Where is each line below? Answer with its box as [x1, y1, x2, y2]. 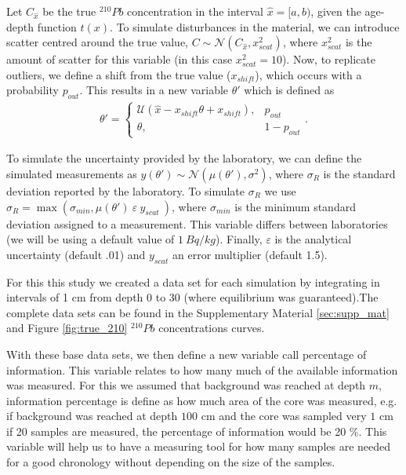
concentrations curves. [158, 320, 265, 336]
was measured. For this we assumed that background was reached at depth [6, 377, 366, 393]
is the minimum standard [234, 198, 356, 214]
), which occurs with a [255, 66, 362, 82]
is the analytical [274, 231, 352, 247]
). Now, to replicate [281, 51, 375, 68]
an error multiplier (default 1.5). [172, 246, 328, 262]
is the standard [323, 165, 396, 181]
